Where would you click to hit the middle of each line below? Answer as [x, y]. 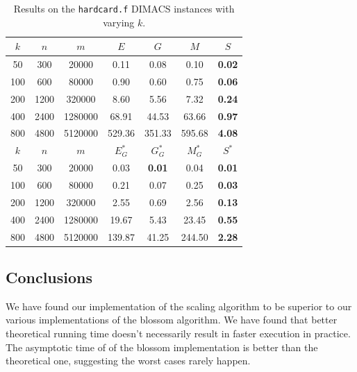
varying [119, 22]
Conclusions [49, 277]
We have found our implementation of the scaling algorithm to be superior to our [179, 306]
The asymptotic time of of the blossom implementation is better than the [162, 347]
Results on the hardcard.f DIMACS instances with [124, 8]
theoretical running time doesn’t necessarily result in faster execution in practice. [178, 333]
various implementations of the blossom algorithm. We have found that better [172, 320]
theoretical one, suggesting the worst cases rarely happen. [128, 361]
